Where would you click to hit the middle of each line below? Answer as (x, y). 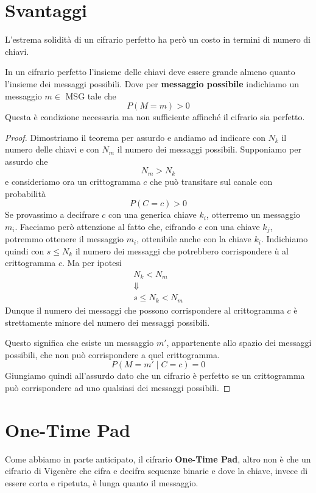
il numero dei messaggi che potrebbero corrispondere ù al (182, 250)
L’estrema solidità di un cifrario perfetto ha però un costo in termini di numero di (158, 39)
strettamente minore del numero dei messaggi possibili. (107, 322)
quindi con (25, 250)
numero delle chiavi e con (52, 149)
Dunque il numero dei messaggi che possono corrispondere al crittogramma (145, 310)
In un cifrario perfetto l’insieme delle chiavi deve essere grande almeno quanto (150, 72)
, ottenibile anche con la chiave (194, 239)
